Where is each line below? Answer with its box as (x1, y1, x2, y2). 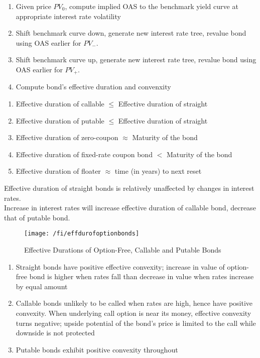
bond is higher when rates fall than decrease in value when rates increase (29, 271, 254, 282)
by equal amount (16, 281, 68, 291)
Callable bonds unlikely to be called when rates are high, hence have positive (16, 298, 253, 308)
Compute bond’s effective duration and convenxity (16, 81, 171, 92)
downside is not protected (16, 327, 95, 338)
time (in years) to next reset (114, 166, 202, 176)
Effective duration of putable (16, 115, 104, 126)
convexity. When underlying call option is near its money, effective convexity (16, 307, 251, 318)
